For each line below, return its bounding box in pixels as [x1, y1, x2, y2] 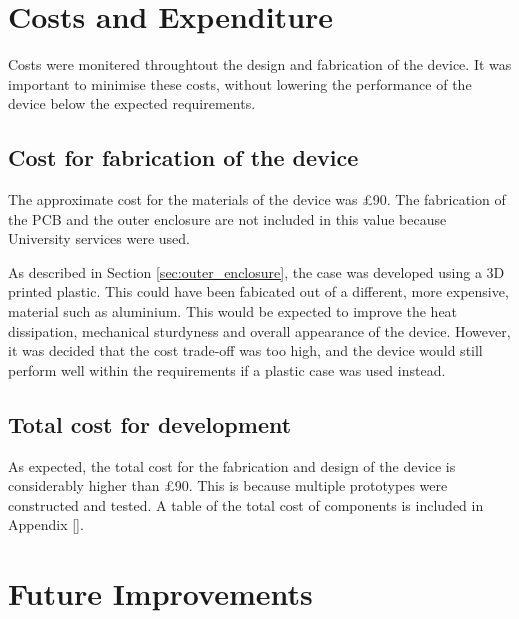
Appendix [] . [8, 514, 84, 535]
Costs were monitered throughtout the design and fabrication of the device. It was [8, 54, 512, 75]
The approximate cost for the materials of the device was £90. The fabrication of [8, 189, 506, 210]
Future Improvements [8, 573, 313, 614]
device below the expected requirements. [8, 93, 256, 114]
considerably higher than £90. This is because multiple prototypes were [8, 475, 448, 496]
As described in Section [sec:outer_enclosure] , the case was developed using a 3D [8, 261, 505, 282]
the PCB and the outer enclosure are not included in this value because [8, 208, 447, 229]
